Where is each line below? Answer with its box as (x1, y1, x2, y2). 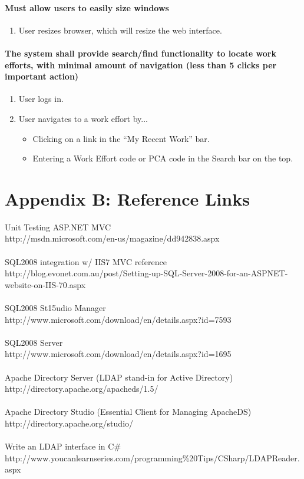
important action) (5, 70, 79, 82)
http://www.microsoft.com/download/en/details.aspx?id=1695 (5, 348, 232, 360)
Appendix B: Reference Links (5, 186, 250, 210)
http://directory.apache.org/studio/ (5, 417, 134, 429)
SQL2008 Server (5, 336, 63, 348)
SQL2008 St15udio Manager (5, 302, 106, 314)
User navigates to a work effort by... (18, 112, 148, 124)
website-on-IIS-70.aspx (5, 278, 86, 290)
